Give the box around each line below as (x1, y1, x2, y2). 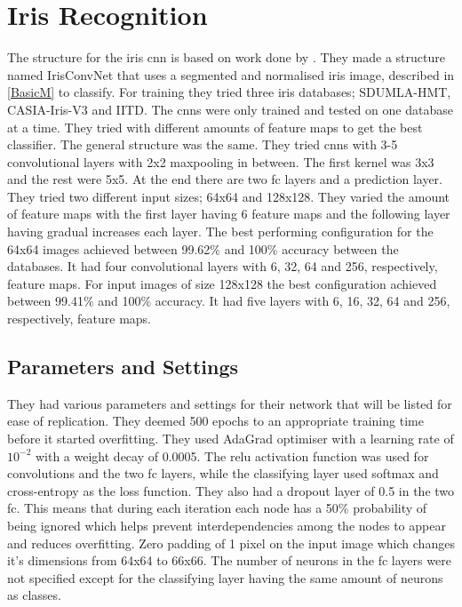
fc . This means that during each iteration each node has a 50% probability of (7, 499, 427, 517)
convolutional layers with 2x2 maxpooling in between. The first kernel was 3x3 (7, 152, 434, 171)
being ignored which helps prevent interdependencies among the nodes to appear (7, 515, 446, 534)
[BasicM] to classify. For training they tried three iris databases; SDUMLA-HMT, (7, 83, 451, 101)
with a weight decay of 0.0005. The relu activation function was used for (35, 446, 429, 465)
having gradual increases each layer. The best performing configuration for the (7, 222, 434, 241)
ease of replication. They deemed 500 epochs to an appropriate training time (7, 411, 424, 430)
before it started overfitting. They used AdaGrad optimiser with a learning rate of (7, 429, 454, 448)
